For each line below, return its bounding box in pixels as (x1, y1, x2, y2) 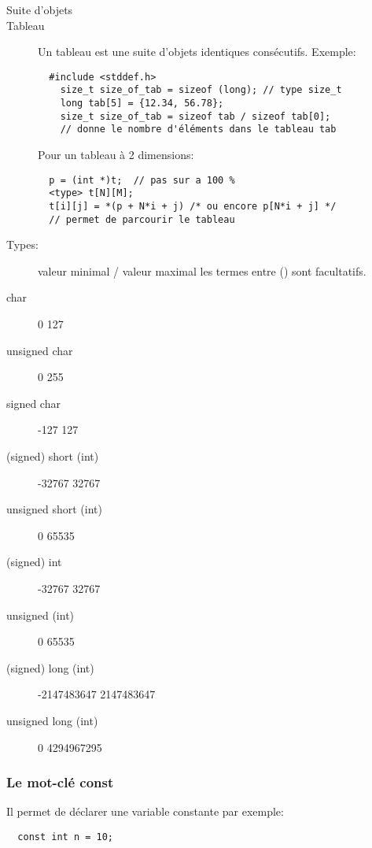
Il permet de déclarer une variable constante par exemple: (6, 803, 284, 820)
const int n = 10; (17, 831, 114, 842)
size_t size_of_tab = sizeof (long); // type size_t (60, 84, 342, 96)
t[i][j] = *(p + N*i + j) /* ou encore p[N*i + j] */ (49, 200, 337, 212)
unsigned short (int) (6, 501, 102, 517)
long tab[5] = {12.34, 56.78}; (60, 98, 224, 109)
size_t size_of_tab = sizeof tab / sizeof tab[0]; (60, 110, 331, 122)
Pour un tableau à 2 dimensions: (38, 146, 194, 163)
